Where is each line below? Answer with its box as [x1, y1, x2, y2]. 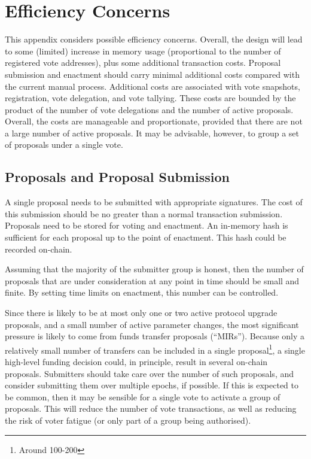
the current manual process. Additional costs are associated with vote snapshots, [5, 80, 300, 92]
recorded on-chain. [5, 242, 72, 255]
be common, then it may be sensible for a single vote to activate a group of [5, 390, 280, 403]
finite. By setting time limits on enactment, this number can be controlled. [5, 286, 279, 299]
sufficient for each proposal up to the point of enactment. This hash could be [5, 231, 286, 244]
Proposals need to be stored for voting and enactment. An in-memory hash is [5, 219, 288, 232]
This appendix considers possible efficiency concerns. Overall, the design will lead [5, 33, 303, 45]
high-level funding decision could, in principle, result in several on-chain [5, 355, 268, 368]
